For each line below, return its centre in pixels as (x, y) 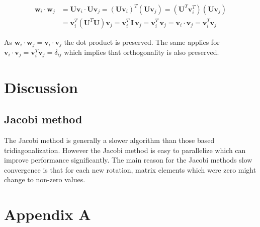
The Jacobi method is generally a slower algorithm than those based (109, 140)
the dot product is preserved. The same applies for (142, 42)
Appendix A (48, 214)
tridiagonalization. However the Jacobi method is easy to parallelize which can (125, 150)
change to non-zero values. (45, 179)
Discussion (41, 87)
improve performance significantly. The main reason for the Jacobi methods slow (128, 160)
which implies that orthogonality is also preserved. (142, 52)
